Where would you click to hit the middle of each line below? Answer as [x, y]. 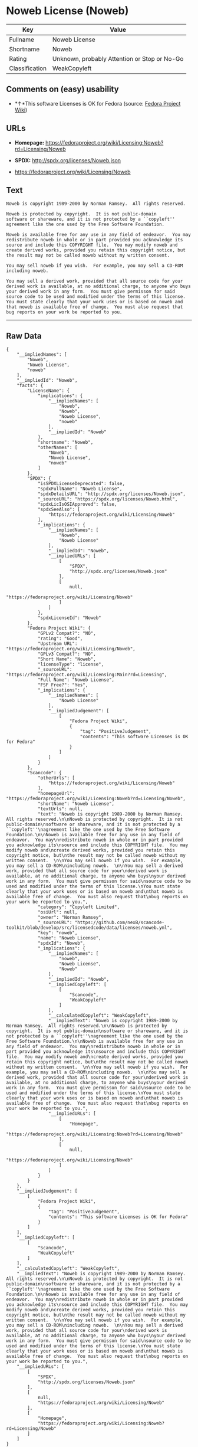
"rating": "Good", [60, 639]
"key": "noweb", [57, 933]
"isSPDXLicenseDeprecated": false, [81, 484]
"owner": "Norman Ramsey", [71, 918]
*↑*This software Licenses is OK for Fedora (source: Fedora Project [98, 103]
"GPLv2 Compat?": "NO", [67, 634]
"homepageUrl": [56, 794]
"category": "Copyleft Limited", [78, 907]
